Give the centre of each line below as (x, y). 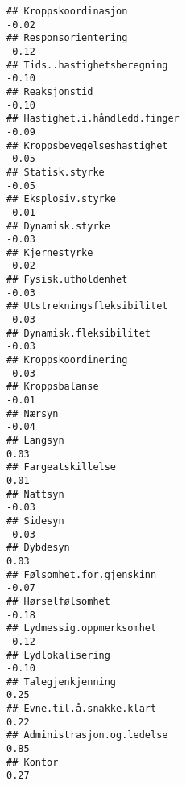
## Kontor (33, 762)
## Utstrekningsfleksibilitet (87, 306)
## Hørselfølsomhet (58, 601)
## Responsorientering (67, 38)
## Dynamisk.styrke (58, 226)
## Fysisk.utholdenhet (67, 280)
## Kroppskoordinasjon (67, 11)
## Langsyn (35, 440)
